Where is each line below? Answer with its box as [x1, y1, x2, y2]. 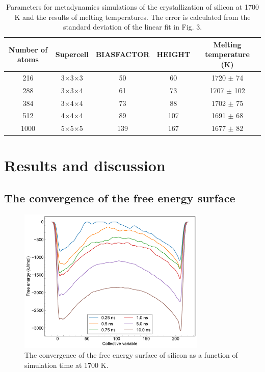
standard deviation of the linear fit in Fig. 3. [63, 21, 202, 32]
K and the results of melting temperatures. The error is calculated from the [14, 11, 251, 22]
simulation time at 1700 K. [24, 360, 109, 370]
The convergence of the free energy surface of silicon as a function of [24, 350, 238, 360]
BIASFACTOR [95, 49, 150, 60]
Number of [8, 44, 48, 55]
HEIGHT [156, 49, 191, 60]
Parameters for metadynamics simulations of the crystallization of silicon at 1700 [6, 2, 259, 12]
